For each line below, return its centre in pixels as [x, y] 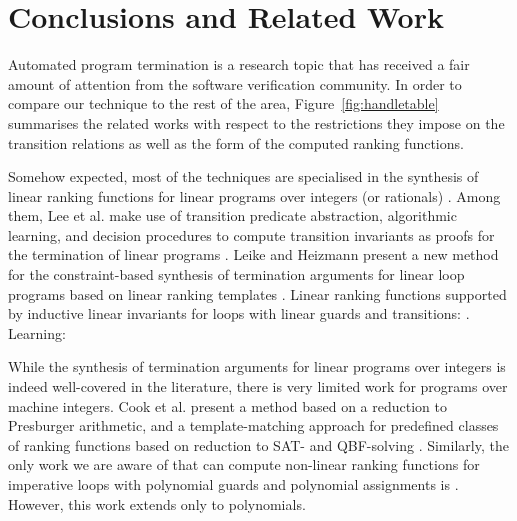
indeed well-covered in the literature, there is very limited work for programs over [258, 386]
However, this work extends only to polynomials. [157, 503]
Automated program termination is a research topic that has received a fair [239, 64]
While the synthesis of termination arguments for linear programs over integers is [257, 366]
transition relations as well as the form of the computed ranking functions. [236, 142]
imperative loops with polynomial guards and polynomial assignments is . [233, 484]
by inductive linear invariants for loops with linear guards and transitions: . [239, 313]
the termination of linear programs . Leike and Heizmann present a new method [253, 254]
